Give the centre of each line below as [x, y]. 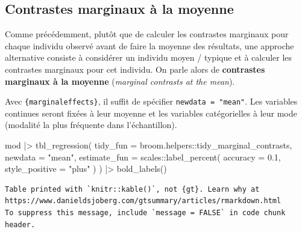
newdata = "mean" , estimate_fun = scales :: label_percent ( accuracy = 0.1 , [143, 157]
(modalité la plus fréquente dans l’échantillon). [91, 125]
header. [20, 224]
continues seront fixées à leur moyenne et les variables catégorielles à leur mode [151, 113]
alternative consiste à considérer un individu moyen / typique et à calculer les [149, 57]
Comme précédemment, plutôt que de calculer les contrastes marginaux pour [147, 34]
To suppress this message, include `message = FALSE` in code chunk [145, 212]
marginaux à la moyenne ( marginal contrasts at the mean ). [120, 81]
